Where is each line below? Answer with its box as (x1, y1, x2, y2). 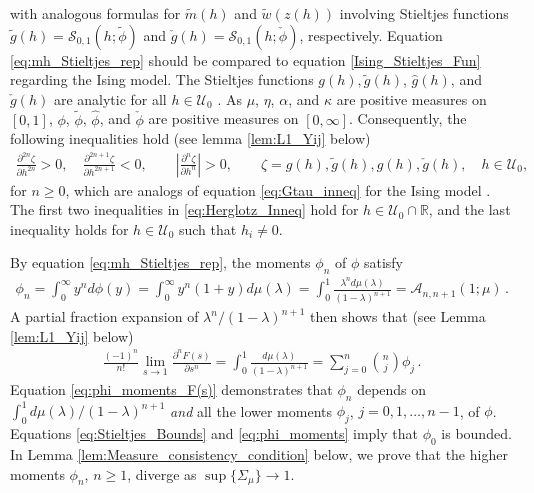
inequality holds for (10, 218, 129, 239)
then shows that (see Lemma (309, 306, 486, 327)
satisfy (363, 252, 404, 273)
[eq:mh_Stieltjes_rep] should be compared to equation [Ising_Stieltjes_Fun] (10, 49, 481, 70)
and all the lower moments (170, 400, 332, 421)
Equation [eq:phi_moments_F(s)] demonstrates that (10, 379, 333, 400)
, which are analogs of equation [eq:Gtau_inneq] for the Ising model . (65, 179, 491, 200)
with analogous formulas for (10, 3, 181, 23)
